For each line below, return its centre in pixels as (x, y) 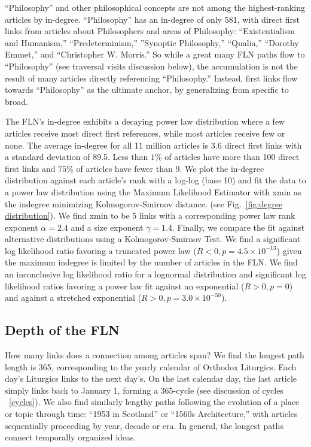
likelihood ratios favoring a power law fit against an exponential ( (125, 286)
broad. (16, 101)
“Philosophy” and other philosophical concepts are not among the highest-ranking (155, 7)
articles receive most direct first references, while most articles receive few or (145, 133)
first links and (30, 168)
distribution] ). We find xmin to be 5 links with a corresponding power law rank (150, 215)
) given (289, 250)
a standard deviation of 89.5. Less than (77, 157)
